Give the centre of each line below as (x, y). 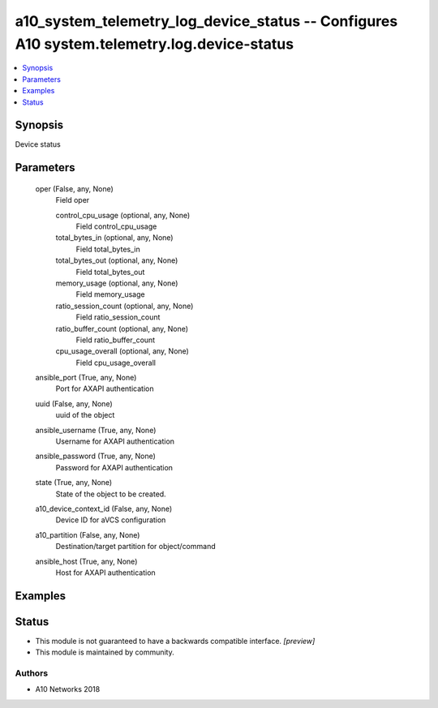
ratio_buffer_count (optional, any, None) (122, 328)
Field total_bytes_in (108, 249)
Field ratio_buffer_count (116, 340)
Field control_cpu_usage (116, 226)
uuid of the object (85, 415)
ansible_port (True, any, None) (86, 378)
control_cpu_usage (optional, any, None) (123, 215)
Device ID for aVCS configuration (111, 520)
